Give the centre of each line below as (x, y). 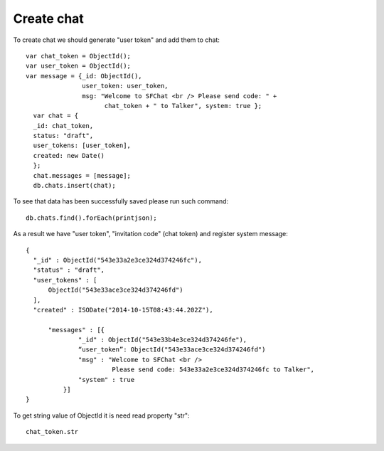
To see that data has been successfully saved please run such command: (121, 201)
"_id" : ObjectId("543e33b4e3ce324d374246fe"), (163, 340)
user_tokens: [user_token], (82, 145)
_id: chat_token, (63, 126)
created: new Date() (69, 155)
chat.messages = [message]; (82, 175)
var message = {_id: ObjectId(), (84, 76)
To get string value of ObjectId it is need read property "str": (101, 415)
